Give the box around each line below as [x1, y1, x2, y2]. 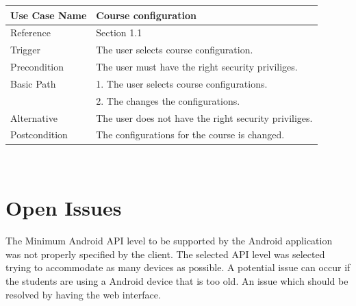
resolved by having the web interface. [5, 287, 161, 301]
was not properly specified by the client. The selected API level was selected [5, 246, 325, 261]
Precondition [10, 60, 64, 74]
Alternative [10, 110, 58, 125]
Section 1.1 [96, 25, 142, 40]
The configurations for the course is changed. [96, 127, 285, 142]
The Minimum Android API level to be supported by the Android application [5, 233, 333, 248]
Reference [10, 25, 51, 40]
